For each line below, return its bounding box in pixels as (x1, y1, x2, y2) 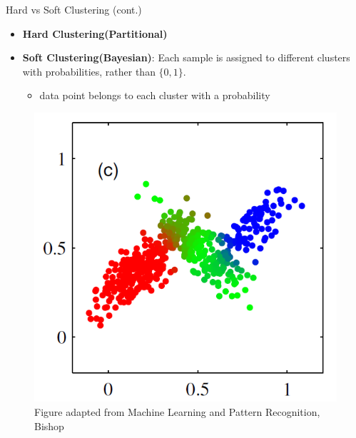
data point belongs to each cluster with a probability (39, 88, 270, 103)
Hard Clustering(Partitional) (22, 26, 168, 41)
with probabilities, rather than (22, 63, 156, 78)
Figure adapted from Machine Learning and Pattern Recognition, (34, 404, 320, 419)
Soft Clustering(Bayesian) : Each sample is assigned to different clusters (22, 50, 350, 65)
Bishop (34, 418, 64, 433)
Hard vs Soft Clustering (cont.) (6, 2, 142, 16)
